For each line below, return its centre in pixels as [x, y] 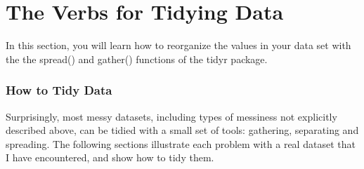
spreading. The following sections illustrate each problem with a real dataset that [181, 143]
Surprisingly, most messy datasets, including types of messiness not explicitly [171, 116]
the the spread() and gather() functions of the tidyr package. [137, 59]
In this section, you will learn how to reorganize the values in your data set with [178, 45]
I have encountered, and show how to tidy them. [110, 157]
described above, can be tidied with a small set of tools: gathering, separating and [182, 130]
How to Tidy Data [59, 90]
